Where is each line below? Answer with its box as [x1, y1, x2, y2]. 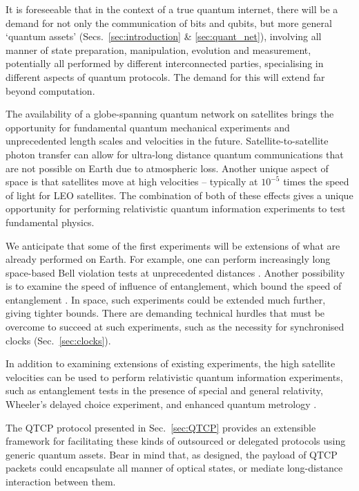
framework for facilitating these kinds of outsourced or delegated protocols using [6, 434, 346, 448]
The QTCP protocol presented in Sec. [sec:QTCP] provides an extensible [6, 420, 316, 434]
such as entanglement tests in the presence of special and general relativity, [6, 383, 323, 398]
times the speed [283, 174, 349, 189]
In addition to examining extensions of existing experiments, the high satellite [6, 356, 336, 371]
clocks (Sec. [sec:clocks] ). [6, 333, 111, 347]
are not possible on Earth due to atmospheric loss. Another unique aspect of [6, 160, 329, 175]
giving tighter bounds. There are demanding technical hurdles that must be [6, 306, 325, 320]
